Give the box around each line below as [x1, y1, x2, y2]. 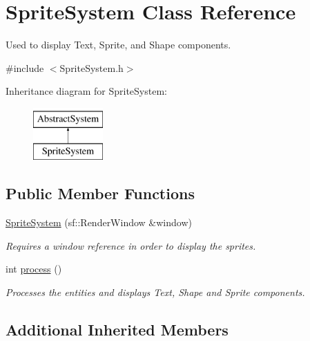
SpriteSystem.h [59, 60, 124, 75]
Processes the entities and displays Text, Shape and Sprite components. [6, 285, 305, 299]
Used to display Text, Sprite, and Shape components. [6, 37, 231, 52]
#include [6, 60, 44, 75]
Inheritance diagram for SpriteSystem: [6, 84, 167, 98]
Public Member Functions [6, 183, 195, 204]
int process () [6, 261, 62, 276]
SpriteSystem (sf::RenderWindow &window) [6, 215, 192, 230]
